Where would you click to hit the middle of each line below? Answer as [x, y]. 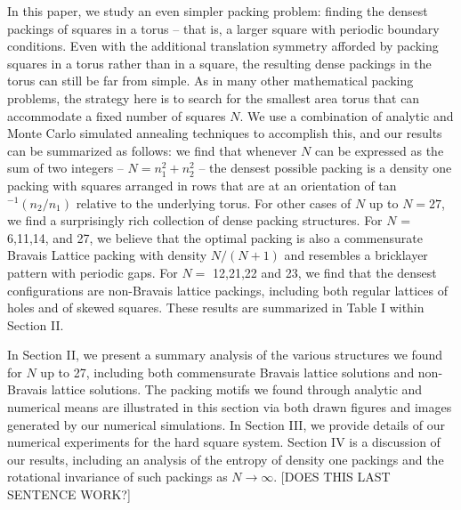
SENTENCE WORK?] [69, 494]
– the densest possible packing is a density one [325, 168]
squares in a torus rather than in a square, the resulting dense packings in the [219, 63]
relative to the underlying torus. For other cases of [214, 202]
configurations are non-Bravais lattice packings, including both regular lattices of [228, 290]
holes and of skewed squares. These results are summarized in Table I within [216, 308]
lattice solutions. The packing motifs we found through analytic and [237, 389]
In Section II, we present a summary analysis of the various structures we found [225, 355]
